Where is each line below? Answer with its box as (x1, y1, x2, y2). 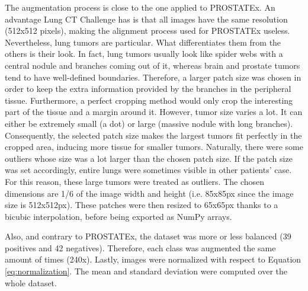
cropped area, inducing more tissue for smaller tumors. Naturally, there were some (5, 140, 303, 153)
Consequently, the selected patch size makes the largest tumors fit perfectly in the (5, 129, 302, 141)
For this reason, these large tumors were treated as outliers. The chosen (5, 175, 265, 187)
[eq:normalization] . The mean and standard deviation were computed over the (5, 265, 288, 277)
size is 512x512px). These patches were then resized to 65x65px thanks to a (5, 199, 278, 211)
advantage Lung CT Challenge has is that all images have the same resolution (5, 12, 288, 25)
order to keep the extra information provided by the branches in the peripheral (5, 82, 291, 95)
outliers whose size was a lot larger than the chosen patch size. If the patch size (5, 152, 293, 164)
